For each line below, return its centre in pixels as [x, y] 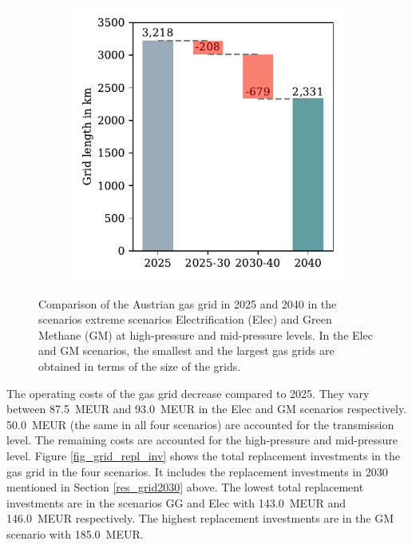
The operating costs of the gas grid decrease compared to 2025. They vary [188, 393]
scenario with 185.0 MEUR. [75, 533]
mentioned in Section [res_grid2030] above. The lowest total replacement [185, 487]
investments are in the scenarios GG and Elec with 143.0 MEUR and [176, 502]
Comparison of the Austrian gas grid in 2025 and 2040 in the [188, 303]
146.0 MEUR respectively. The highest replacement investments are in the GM [200, 518]
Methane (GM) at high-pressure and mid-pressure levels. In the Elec [206, 334]
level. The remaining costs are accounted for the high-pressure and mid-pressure [202, 440]
